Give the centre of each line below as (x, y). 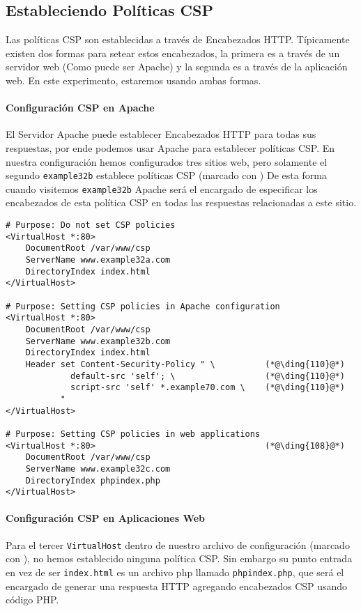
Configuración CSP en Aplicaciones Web (106, 518)
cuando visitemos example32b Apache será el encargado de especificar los (162, 188)
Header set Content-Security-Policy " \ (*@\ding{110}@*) (185, 364)
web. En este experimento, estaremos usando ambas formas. (133, 80)
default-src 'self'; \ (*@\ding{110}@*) (208, 376)
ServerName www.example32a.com (98, 260)
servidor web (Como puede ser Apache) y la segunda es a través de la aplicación (177, 67)
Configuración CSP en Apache (80, 108)
